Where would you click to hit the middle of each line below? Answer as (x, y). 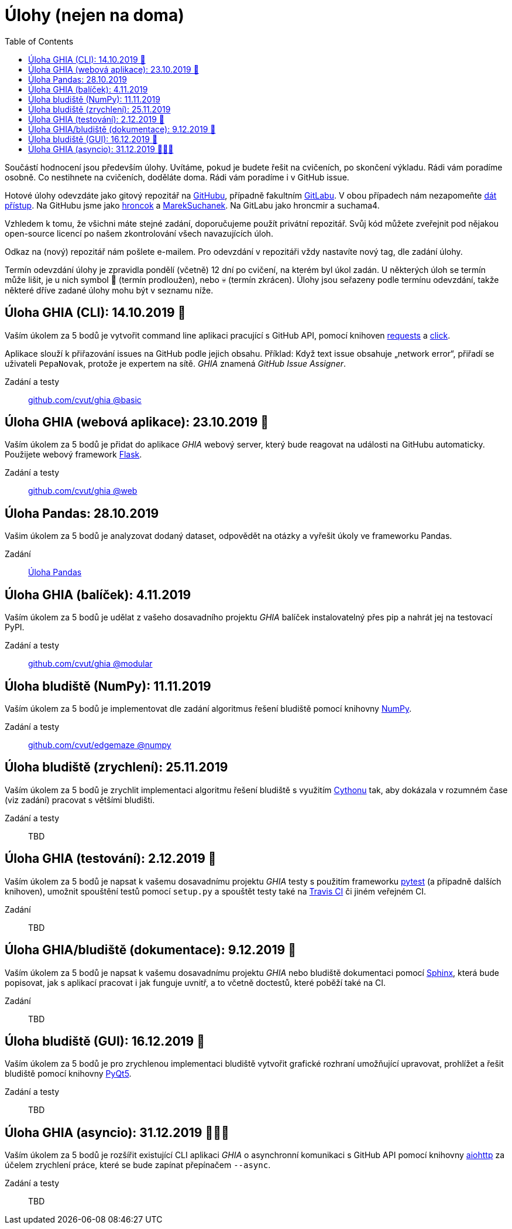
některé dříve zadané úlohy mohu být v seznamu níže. (109, 290)
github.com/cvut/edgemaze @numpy (100, 745)
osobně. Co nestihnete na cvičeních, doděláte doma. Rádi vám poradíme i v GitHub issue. (177, 177)
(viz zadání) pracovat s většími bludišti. (80, 800)
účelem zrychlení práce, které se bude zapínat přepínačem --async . (138, 1165)
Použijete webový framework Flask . (73, 455)
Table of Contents (39, 41)
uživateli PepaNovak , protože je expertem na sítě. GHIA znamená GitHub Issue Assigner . (176, 363)
